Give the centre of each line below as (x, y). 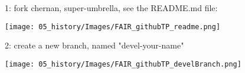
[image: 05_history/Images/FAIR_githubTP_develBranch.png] (123, 64)
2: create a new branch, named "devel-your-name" (94, 45)
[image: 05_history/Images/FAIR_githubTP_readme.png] (113, 27)
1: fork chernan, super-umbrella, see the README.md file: (111, 8)
